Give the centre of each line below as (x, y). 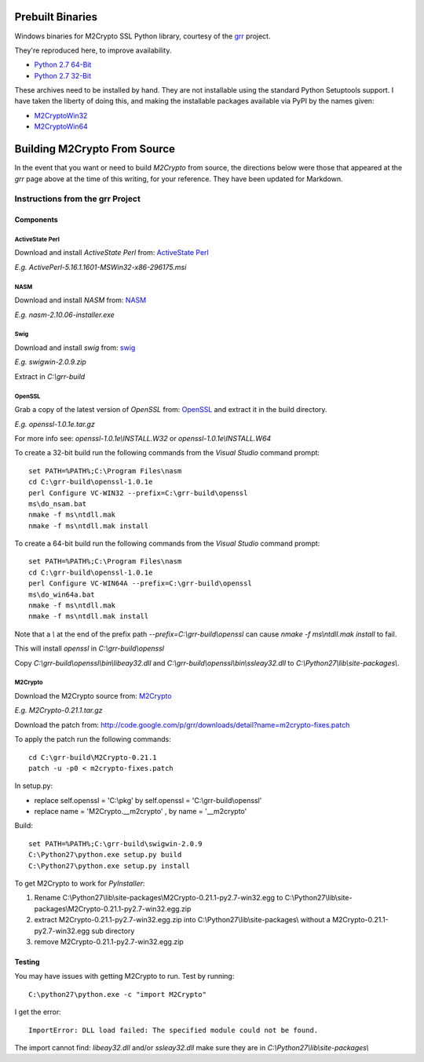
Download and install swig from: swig (75, 348)
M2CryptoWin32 (61, 115)
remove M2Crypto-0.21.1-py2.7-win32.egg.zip (109, 942)
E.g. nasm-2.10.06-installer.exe (65, 315)
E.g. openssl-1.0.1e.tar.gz (55, 424)
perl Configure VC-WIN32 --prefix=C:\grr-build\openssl (138, 493)
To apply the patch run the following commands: (93, 739)
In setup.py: (34, 786)
